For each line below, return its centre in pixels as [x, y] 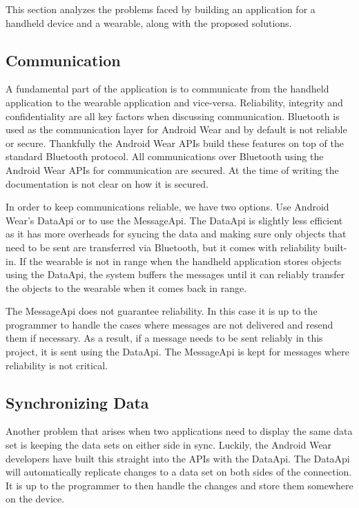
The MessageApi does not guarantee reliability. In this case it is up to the [162, 311]
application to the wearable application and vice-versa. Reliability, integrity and [174, 102]
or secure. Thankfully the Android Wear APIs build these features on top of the [175, 143]
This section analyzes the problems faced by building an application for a [161, 9]
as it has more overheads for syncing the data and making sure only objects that [176, 234]
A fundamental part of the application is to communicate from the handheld [167, 89]
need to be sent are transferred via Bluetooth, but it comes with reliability [163, 247]
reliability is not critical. [57, 365]
